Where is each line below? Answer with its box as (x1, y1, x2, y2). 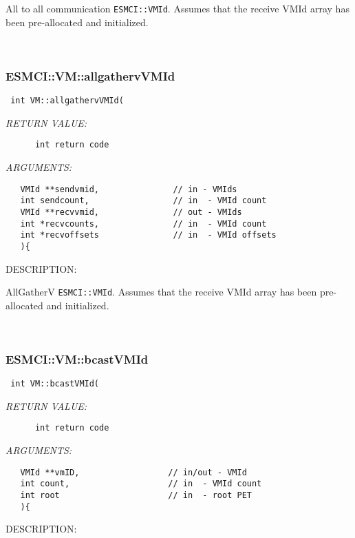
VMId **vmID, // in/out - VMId (20, 467, 247, 477)
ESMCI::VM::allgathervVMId (6, 67, 175, 84)
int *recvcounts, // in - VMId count (20, 218, 267, 229)
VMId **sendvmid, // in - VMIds (20, 184, 237, 194)
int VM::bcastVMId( (10, 379, 100, 389)
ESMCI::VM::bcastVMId (6, 350, 149, 367)
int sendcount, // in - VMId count (20, 196, 267, 206)
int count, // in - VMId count (20, 479, 262, 489)
